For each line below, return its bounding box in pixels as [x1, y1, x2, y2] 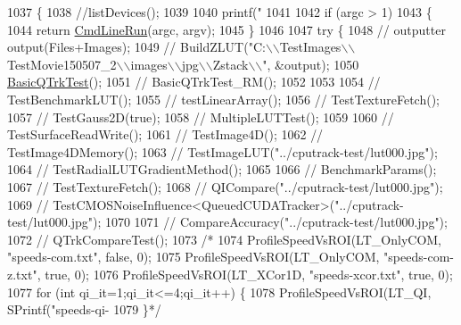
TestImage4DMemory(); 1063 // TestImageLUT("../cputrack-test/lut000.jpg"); [7, 142, 438, 161]
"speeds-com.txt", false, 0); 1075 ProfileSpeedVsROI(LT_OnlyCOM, [7, 247, 380, 266]
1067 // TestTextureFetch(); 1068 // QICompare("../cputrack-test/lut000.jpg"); [7, 177, 443, 196]
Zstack [212, 54, 249, 73]
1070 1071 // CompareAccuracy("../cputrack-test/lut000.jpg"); [104, 212, 448, 231]
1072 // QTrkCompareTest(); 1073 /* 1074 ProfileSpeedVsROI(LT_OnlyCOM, [7, 229, 442, 248]
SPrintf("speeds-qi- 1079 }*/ [7, 300, 161, 319]
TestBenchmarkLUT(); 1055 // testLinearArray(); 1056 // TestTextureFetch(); [7, 89, 440, 108]
